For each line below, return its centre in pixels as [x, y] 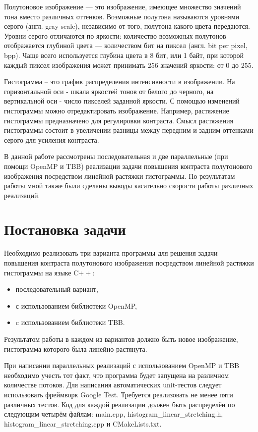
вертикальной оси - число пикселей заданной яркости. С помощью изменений [122, 101]
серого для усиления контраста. [52, 139]
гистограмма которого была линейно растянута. [76, 349]
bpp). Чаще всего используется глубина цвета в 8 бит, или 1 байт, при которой [124, 55]
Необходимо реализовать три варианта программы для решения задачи [111, 253]
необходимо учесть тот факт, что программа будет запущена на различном [117, 375]
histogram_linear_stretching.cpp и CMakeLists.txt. [83, 423]
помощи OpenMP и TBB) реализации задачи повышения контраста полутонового [128, 166]
